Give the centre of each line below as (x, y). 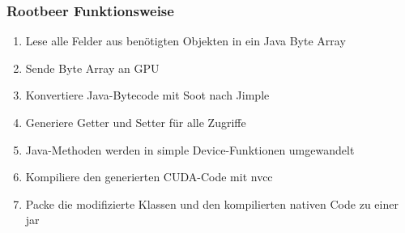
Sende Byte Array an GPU (92, 68)
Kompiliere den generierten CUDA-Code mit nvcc (149, 177)
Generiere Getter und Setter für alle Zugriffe (136, 122)
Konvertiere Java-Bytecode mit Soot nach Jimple (147, 95)
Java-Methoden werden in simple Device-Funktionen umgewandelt (190, 149)
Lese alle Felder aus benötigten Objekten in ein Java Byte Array (185, 41)
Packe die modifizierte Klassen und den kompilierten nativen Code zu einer (212, 203)
